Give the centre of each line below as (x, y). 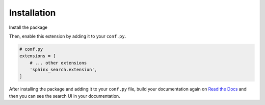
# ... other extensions (58, 63)
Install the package (28, 27)
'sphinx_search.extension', (64, 70)
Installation (32, 13)
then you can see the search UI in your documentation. (65, 96)
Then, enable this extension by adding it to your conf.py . (67, 36)
